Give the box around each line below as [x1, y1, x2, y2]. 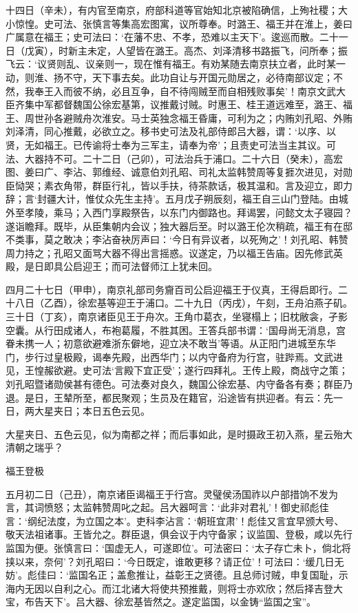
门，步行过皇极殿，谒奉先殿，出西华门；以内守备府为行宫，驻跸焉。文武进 [6, 349, 343, 364]
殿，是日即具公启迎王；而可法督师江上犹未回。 [6, 259, 218, 273]
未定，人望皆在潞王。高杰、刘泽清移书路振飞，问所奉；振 [87, 43, 348, 57]
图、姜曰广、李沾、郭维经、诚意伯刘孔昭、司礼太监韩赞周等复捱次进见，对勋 [6, 165, 352, 179]
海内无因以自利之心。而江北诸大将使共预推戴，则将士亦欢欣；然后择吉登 [6, 581, 333, 595]
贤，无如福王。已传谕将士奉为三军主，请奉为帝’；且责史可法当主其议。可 [6, 137, 336, 152]
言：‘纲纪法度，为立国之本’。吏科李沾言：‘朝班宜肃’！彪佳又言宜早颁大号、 [6, 513, 344, 528]
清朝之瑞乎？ [6, 440, 63, 455]
